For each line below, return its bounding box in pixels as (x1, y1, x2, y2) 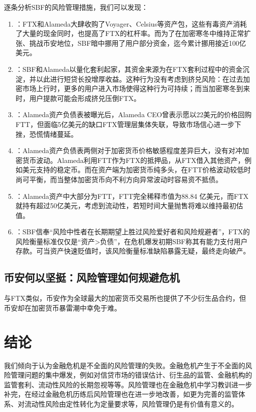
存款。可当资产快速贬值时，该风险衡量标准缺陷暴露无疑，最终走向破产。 (15, 246, 250, 256)
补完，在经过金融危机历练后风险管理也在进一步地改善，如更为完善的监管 (4, 389, 238, 399)
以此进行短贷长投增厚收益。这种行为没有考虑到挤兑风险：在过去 (36, 73, 243, 84)
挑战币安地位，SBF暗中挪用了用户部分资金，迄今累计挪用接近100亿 (29, 37, 246, 48)
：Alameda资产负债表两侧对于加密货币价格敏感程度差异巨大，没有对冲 (15, 145, 242, 156)
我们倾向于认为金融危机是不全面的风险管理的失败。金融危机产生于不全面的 (4, 360, 245, 370)
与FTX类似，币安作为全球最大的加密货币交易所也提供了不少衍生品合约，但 (4, 293, 246, 303)
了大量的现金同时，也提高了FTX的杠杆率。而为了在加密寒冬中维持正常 (15, 28, 244, 38)
